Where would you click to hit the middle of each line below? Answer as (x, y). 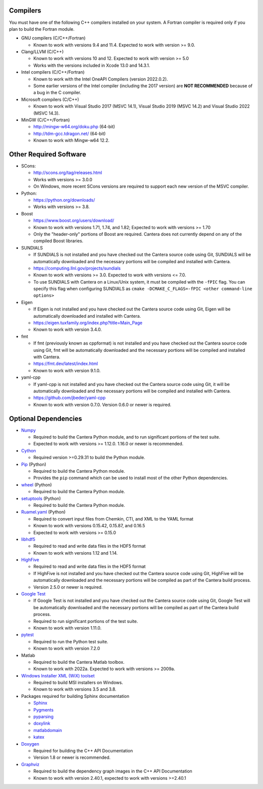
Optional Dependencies (46, 418)
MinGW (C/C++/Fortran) (46, 120)
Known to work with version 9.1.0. (67, 370)
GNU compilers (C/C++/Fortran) (53, 38)
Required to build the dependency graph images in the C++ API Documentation (113, 771)
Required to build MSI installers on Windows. (78, 683)
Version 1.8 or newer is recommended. (72, 757)
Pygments (43, 710)
